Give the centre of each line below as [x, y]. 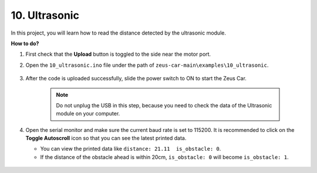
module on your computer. [88, 114]
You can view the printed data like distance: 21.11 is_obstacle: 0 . [131, 149]
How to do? [25, 43]
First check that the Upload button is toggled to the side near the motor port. [118, 54]
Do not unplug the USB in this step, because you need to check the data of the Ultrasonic [164, 105]
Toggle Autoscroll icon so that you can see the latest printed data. [106, 138]
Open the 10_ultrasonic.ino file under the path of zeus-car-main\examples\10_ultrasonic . [147, 65]
